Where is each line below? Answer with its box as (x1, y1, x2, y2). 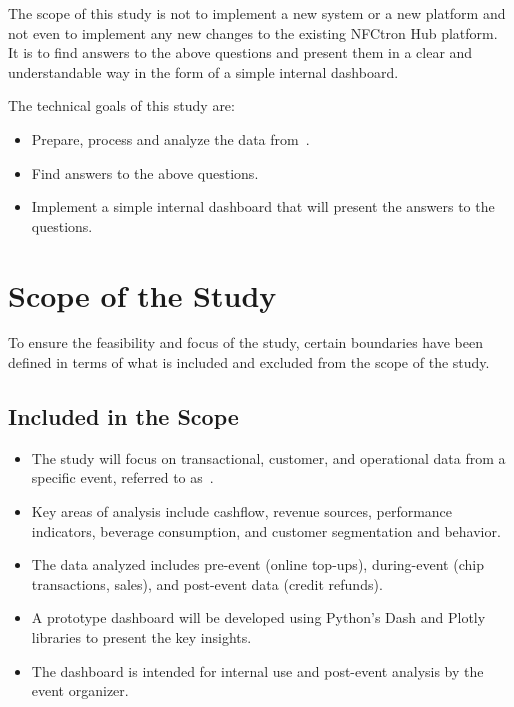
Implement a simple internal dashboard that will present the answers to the (31, 196, 495, 217)
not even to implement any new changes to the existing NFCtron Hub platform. (8, 22, 498, 43)
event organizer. (31, 680, 129, 701)
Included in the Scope (8, 401, 239, 432)
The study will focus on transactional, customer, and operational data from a (31, 447, 506, 468)
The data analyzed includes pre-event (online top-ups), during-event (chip (31, 554, 484, 575)
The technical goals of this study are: (8, 95, 235, 116)
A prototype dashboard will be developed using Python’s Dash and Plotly (31, 607, 486, 628)
